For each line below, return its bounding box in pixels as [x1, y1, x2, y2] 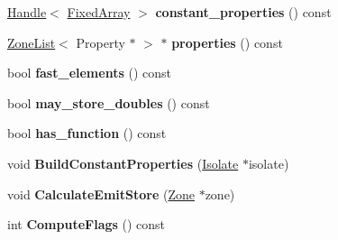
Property [76, 32, 125, 51]
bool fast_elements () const [7, 63, 171, 82]
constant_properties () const [155, 3, 332, 21]
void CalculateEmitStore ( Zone [7, 184, 195, 203]
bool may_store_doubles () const [7, 93, 210, 112]
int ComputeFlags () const [7, 215, 166, 234]
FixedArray [67, 3, 131, 21]
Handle [7, 3, 47, 21]
